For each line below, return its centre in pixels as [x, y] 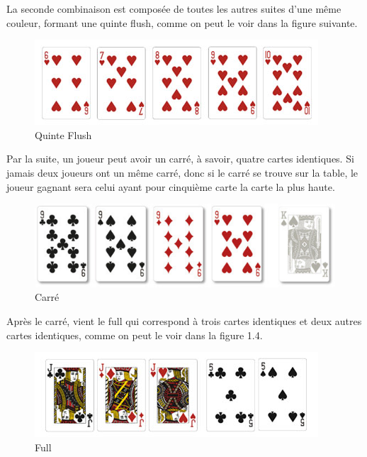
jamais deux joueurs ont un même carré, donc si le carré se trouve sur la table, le [182, 172]
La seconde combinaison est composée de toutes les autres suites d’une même [174, 9]
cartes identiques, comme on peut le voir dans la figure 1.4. [135, 335]
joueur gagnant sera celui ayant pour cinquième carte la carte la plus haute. [171, 186]
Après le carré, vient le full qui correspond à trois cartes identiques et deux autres [184, 321]
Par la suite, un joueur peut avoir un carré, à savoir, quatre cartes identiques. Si [180, 159]
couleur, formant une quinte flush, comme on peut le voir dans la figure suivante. [182, 22]
